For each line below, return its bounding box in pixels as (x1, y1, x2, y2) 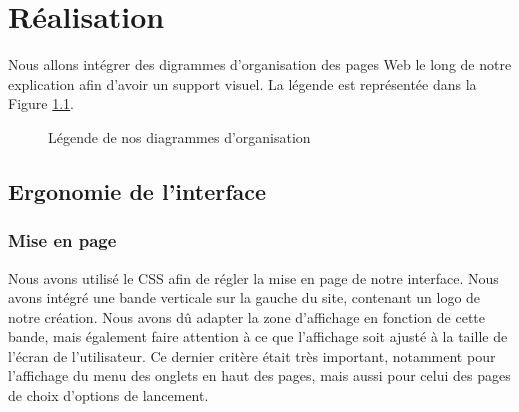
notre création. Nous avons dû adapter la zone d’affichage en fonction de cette (8, 306, 486, 327)
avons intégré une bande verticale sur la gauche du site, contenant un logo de (8, 287, 481, 308)
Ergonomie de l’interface (8, 175, 267, 206)
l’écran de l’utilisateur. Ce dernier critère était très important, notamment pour (8, 345, 496, 366)
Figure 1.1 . (8, 93, 74, 114)
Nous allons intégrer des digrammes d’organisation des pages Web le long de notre (8, 54, 512, 75)
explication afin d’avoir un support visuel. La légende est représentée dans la (8, 73, 477, 94)
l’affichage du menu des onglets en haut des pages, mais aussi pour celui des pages (8, 365, 511, 386)
